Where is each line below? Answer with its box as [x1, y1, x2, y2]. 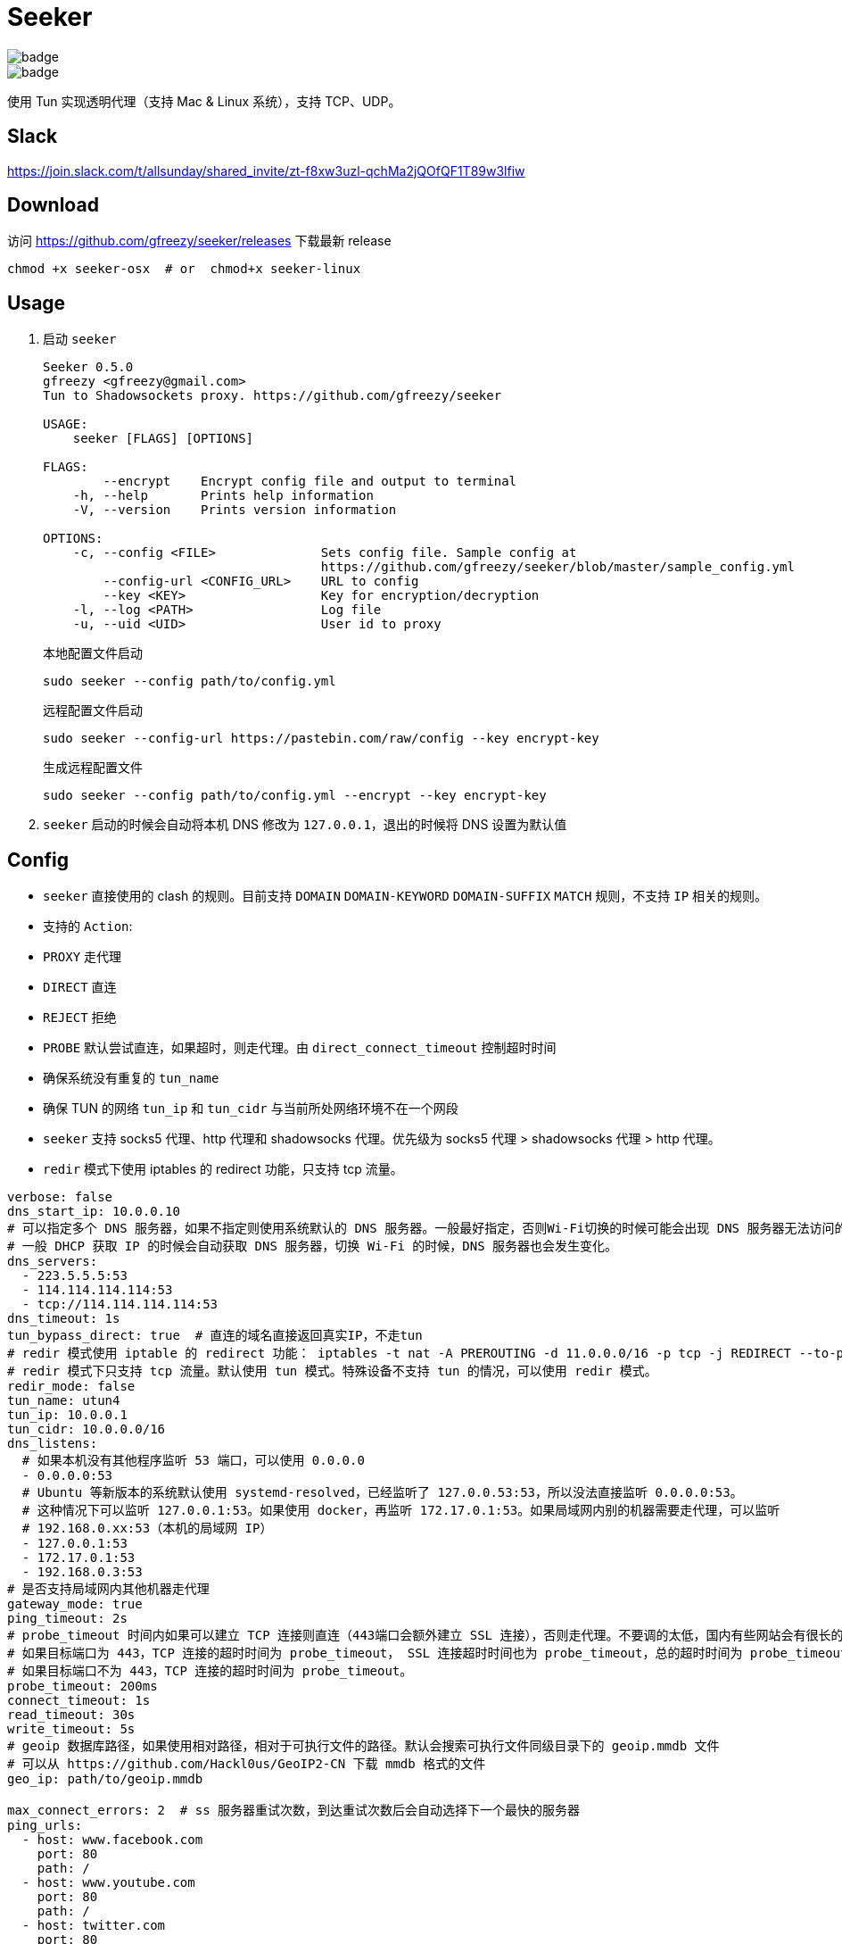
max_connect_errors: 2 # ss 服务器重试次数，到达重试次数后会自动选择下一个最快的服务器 [7, 1803, 581, 1818]
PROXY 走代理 [43, 949, 122, 965]
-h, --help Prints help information [72, 488, 374, 503]
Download [7, 194, 99, 217]
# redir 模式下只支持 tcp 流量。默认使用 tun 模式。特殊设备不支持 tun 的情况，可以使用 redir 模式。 [7, 1364, 657, 1379]
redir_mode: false [7, 1379, 136, 1394]
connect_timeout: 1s [7, 1693, 151, 1708]
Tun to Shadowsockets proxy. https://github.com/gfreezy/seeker [43, 388, 502, 403]
